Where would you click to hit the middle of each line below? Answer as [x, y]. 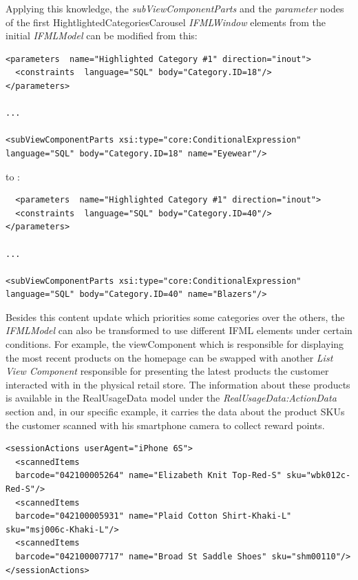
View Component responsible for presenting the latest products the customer [167, 371]
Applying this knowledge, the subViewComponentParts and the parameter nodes [175, 8]
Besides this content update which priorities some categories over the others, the [175, 317]
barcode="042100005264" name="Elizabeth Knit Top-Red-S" [148, 476]
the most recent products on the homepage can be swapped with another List [169, 357]
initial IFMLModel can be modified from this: [102, 35]
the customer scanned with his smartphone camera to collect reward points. [165, 425]
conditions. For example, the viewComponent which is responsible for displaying [175, 344]
